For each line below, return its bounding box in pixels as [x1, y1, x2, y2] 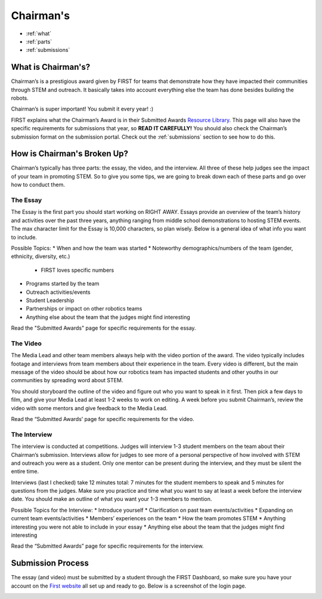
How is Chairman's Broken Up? [11, 149, 128, 159]
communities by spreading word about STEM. [11, 377, 123, 384]
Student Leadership [26, 296, 75, 304]
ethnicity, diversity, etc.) [11, 253, 70, 260]
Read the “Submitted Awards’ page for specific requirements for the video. [11, 415, 194, 422]
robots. [11, 94, 29, 102]
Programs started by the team [26, 280, 100, 287]
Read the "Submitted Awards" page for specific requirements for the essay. [11, 324, 196, 331]
